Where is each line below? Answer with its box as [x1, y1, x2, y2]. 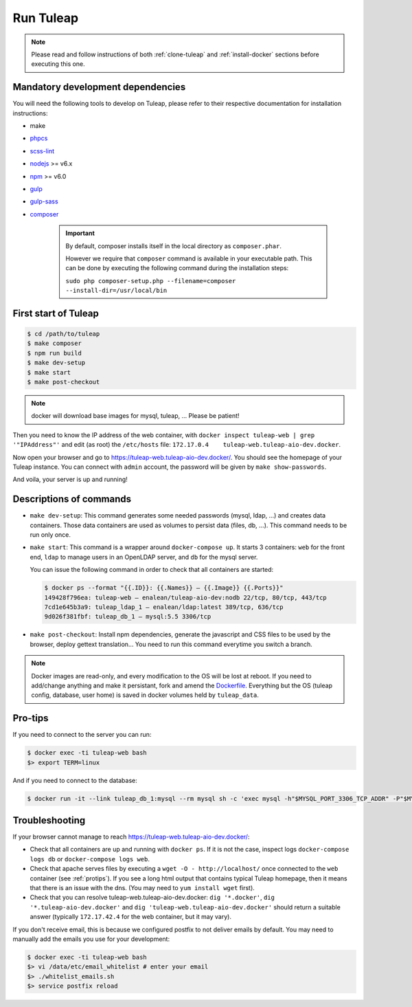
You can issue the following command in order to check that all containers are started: [30, 566, 274, 574]
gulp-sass [30, 197, 58, 206]
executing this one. [31, 60, 85, 68]
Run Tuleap [12, 10, 79, 25]
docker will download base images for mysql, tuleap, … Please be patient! [31, 412, 240, 420]
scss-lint [30, 146, 55, 155]
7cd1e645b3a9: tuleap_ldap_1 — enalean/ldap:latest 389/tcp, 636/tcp [44, 604, 284, 611]
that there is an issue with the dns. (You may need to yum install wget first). [30, 884, 255, 892]
